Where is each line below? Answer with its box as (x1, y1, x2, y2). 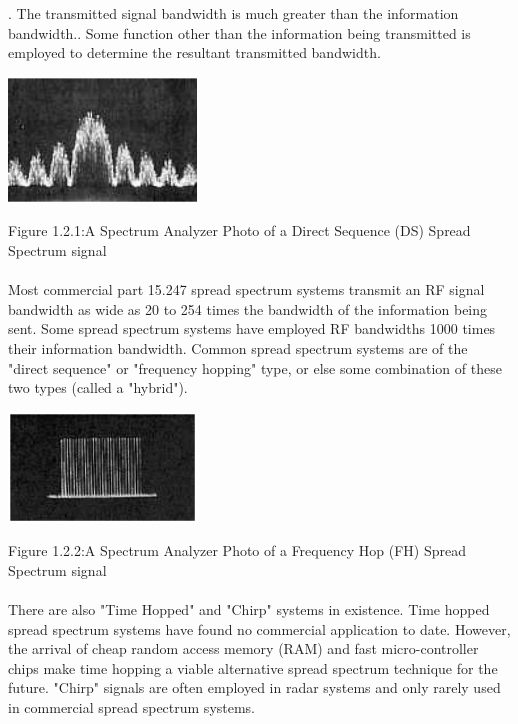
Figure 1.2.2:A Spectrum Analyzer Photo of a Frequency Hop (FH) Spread (8, 540, 466, 561)
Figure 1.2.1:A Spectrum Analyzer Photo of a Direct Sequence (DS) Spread (8, 220, 471, 241)
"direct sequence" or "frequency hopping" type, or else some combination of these (8, 357, 502, 378)
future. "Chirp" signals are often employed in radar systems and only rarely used (8, 677, 501, 698)
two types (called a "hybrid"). (8, 377, 188, 398)
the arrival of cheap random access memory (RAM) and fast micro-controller (8, 638, 479, 659)
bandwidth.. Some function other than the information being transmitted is (8, 22, 471, 43)
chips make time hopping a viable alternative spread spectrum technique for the (8, 657, 498, 678)
